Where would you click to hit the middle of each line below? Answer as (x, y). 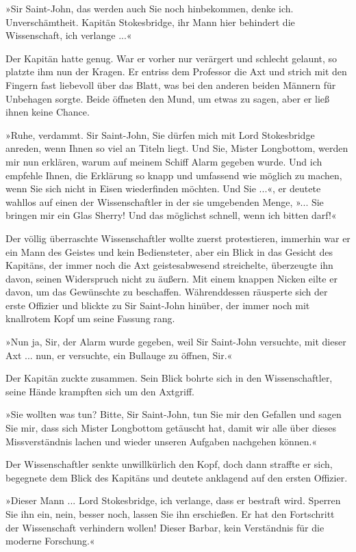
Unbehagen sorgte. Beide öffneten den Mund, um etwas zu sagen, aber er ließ (168, 98)
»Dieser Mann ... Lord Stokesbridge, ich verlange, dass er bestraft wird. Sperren (173, 500)
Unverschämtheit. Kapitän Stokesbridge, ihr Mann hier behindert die (150, 22)
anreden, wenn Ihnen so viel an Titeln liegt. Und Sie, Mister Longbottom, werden (177, 148)
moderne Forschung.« (50, 541)
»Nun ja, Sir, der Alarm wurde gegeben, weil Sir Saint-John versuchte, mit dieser (176, 342)
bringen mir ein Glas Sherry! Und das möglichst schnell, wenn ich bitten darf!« (171, 215)
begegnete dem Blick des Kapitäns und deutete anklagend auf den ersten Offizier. (177, 477)
